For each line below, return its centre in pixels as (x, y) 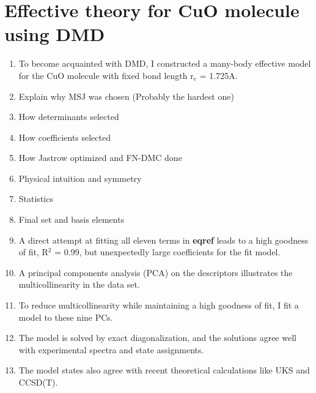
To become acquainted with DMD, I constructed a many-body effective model (165, 63)
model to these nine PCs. (66, 317)
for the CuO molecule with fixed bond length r (106, 75)
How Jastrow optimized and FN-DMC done (100, 158)
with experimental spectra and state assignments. (111, 349)
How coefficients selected (65, 137)
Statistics (36, 199)
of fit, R (33, 252)
